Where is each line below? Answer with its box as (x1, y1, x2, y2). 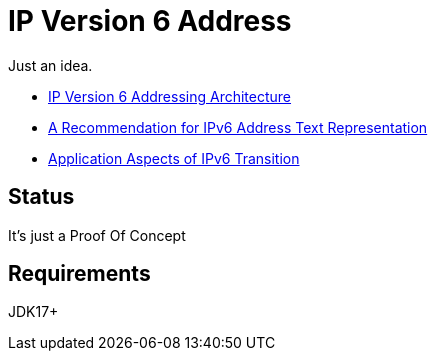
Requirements (8, 261, 151, 287)
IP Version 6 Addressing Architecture (48, 87, 292, 105)
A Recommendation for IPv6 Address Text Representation (48, 118, 428, 136)
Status (8, 184, 75, 210)
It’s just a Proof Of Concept (8, 226, 186, 244)
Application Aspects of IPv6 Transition (48, 149, 300, 167)
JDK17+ (8, 303, 59, 321)
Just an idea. (8, 56, 93, 74)
